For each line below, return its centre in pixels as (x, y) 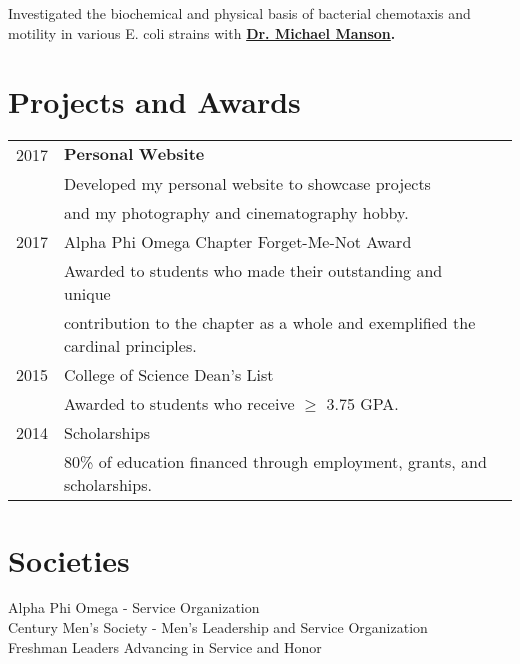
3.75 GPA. (362, 404)
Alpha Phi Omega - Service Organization (134, 607)
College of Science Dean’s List (169, 375)
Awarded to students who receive (179, 404)
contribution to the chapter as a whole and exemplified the (270, 323)
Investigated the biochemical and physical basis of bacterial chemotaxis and (239, 13)
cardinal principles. (130, 346)
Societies (69, 559)
